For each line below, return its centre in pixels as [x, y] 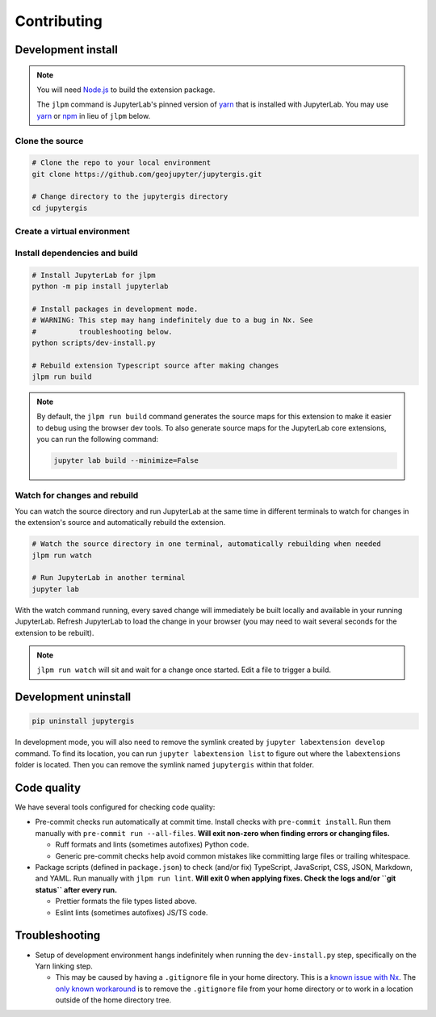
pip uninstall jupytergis [83, 721]
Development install [67, 50]
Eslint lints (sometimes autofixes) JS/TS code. [132, 912]
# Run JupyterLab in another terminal [109, 578]
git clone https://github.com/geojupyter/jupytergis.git [147, 174]
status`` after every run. [76, 889]
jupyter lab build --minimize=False [126, 461]
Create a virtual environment [73, 232]
